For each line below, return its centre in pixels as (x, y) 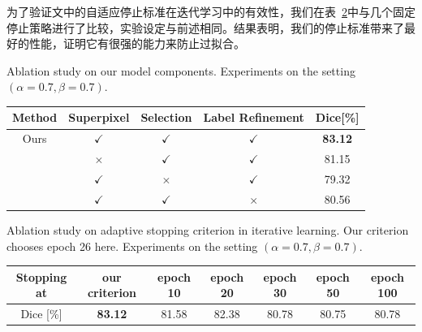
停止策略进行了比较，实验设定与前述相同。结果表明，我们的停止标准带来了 (205, 27)
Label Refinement (254, 117)
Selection (166, 117)
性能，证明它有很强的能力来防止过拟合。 (137, 43)
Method (35, 117)
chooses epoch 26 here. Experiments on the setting (132, 246)
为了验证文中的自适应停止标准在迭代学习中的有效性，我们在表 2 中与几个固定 (211, 11)
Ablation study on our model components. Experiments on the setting (181, 70)
